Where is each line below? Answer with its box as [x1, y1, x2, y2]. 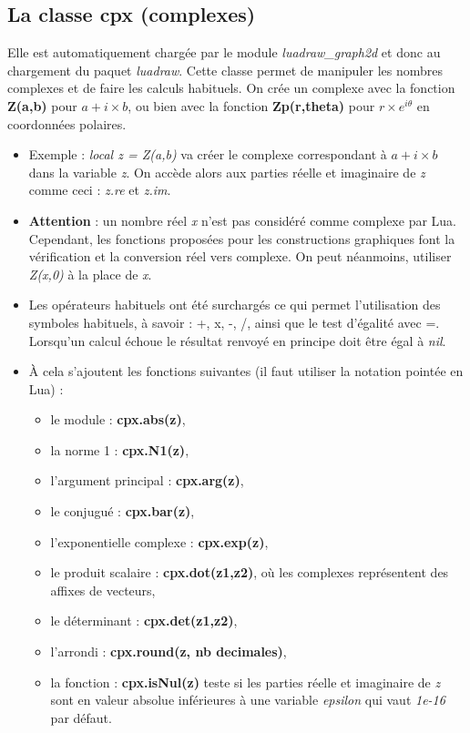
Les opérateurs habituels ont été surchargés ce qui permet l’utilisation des [28, 295, 441, 314]
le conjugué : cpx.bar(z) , [50, 502, 195, 521]
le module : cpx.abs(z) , [50, 410, 186, 429]
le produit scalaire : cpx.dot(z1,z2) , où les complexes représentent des [50, 563, 449, 582]
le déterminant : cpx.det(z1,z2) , [50, 611, 238, 630]
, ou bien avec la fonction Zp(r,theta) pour [128, 96, 375, 115]
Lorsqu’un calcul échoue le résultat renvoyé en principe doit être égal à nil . [28, 331, 446, 350]
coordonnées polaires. [7, 114, 127, 133]
